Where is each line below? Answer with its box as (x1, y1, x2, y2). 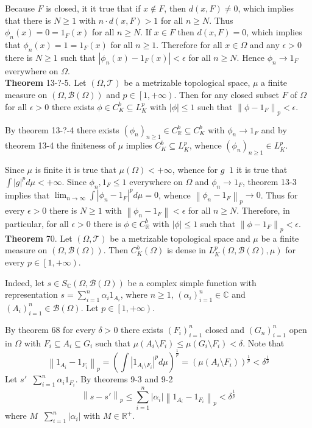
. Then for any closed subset (174, 88, 279, 100)
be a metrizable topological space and (110, 231, 250, 244)
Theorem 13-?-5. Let (5, 76, 87, 89)
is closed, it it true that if (46, 2, 141, 14)
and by (261, 123, 287, 136)
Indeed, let (5, 276, 44, 289)
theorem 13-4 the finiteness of (5, 139, 116, 152)
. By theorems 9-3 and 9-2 (75, 373, 173, 385)
